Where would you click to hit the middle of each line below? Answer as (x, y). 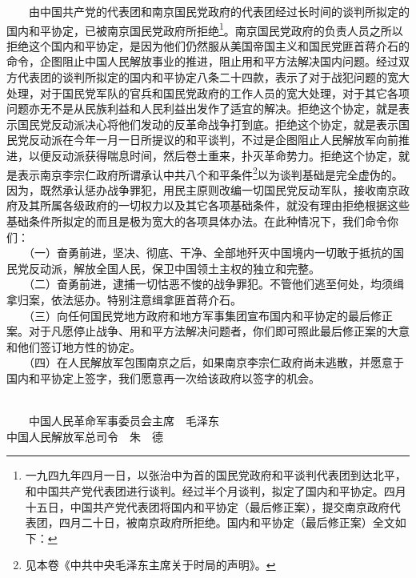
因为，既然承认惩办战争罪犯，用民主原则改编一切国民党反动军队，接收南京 (202, 189)
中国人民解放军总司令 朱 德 (85, 436)
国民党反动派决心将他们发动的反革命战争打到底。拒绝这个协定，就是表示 (208, 124)
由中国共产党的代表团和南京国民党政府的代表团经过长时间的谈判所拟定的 (219, 11)
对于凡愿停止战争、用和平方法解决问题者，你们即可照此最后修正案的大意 (219, 331)
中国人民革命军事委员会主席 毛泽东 (124, 421)
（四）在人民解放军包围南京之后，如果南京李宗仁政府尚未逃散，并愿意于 (216, 362)
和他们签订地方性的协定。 (74, 346)
